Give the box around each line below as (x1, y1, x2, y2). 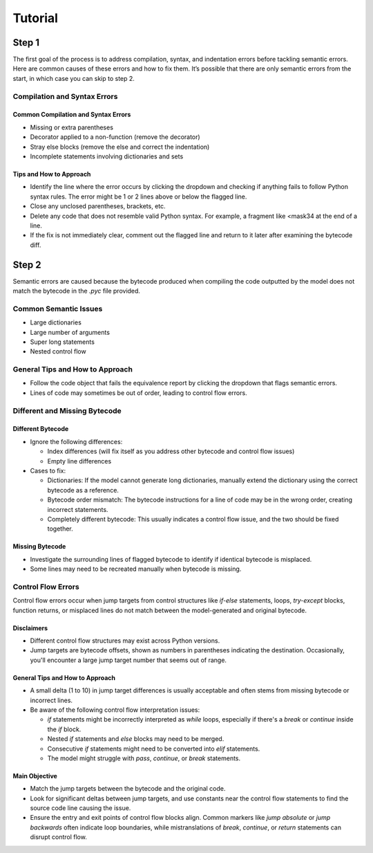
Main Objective (12, 771, 58, 780)
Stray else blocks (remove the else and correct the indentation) (30, 143, 210, 151)
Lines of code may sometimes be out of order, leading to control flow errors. (30, 388, 248, 397)
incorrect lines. (30, 696, 73, 704)
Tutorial (12, 10, 59, 26)
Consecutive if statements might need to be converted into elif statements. (47, 744, 260, 753)
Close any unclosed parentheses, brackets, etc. (30, 202, 166, 210)
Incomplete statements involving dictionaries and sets (30, 152, 184, 160)
